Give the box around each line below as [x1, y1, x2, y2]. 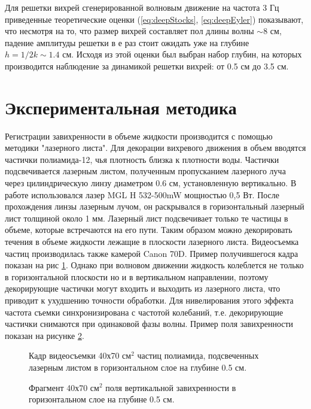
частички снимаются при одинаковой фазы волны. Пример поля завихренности [5, 317, 294, 330]
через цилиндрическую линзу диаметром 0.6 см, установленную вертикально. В [5, 177, 297, 189]
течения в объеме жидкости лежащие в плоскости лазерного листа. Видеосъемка [5, 235, 299, 248]
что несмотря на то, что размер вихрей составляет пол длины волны [5, 25, 254, 37]
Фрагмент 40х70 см [29, 381, 99, 393]
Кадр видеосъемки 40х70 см [29, 349, 132, 362]
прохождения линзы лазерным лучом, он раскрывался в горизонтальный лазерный [5, 200, 304, 213]
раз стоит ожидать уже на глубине [124, 36, 249, 49]
